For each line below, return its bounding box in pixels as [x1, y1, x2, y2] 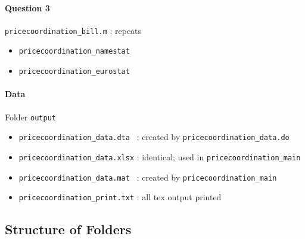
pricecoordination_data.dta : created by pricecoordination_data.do [18, 131, 290, 143]
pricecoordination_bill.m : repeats [5, 24, 142, 36]
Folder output [5, 110, 56, 123]
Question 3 [5, 1, 50, 14]
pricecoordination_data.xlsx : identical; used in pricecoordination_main [18, 150, 301, 163]
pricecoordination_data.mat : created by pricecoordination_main [18, 170, 277, 183]
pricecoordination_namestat [18, 47, 130, 56]
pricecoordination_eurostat [18, 67, 130, 76]
